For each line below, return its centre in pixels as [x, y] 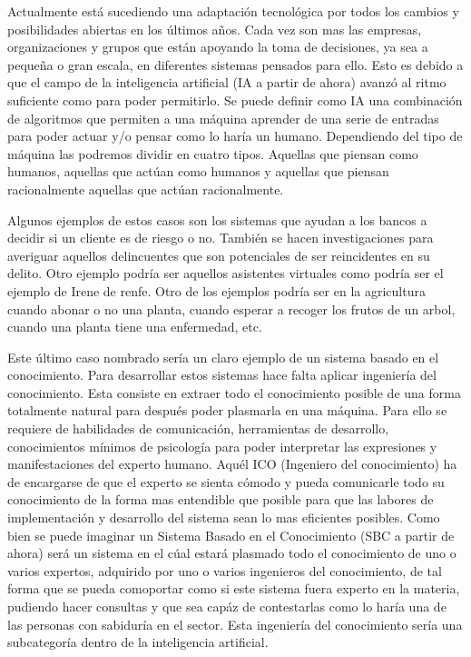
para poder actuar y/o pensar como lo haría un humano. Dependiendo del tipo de [235, 136]
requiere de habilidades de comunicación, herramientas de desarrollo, [198, 428]
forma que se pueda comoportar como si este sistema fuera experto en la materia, [234, 588]
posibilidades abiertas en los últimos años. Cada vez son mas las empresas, [215, 29]
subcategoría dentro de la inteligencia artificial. [138, 642]
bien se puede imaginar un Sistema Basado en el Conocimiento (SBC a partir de [231, 535]
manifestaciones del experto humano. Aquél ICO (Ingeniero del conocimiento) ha [232, 464]
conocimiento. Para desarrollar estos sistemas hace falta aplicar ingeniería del [222, 375]
